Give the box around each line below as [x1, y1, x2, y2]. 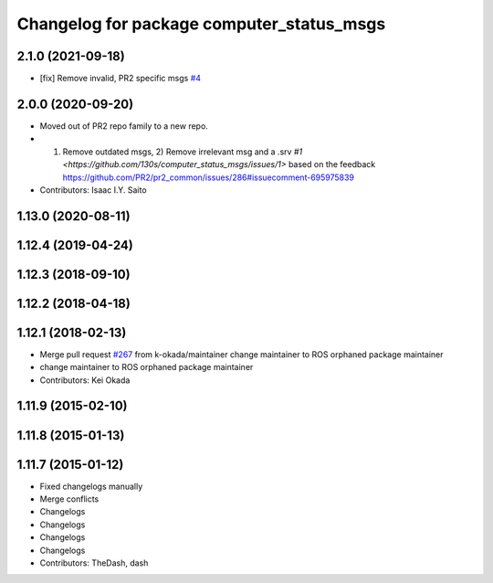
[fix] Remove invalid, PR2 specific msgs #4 [39, 73, 201, 84]
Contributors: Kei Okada [39, 375, 131, 386]
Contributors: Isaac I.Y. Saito [39, 184, 147, 196]
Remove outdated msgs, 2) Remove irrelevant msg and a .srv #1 [62, 146, 303, 157]
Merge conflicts [39, 493, 100, 504]
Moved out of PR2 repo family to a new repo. [39, 120, 209, 132]
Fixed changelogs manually [39, 481, 143, 492]
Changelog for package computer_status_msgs [16, 14, 386, 34]
